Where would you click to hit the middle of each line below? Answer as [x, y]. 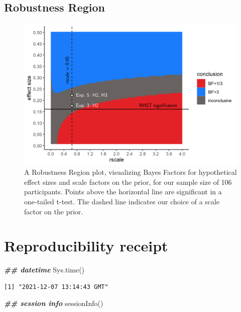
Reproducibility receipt [86, 246]
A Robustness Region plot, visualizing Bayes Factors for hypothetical [131, 172]
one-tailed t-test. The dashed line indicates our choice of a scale [122, 201]
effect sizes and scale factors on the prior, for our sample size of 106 [128, 182]
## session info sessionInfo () [54, 303]
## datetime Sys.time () [44, 270]
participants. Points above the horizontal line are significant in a [123, 192]
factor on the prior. [54, 211]
